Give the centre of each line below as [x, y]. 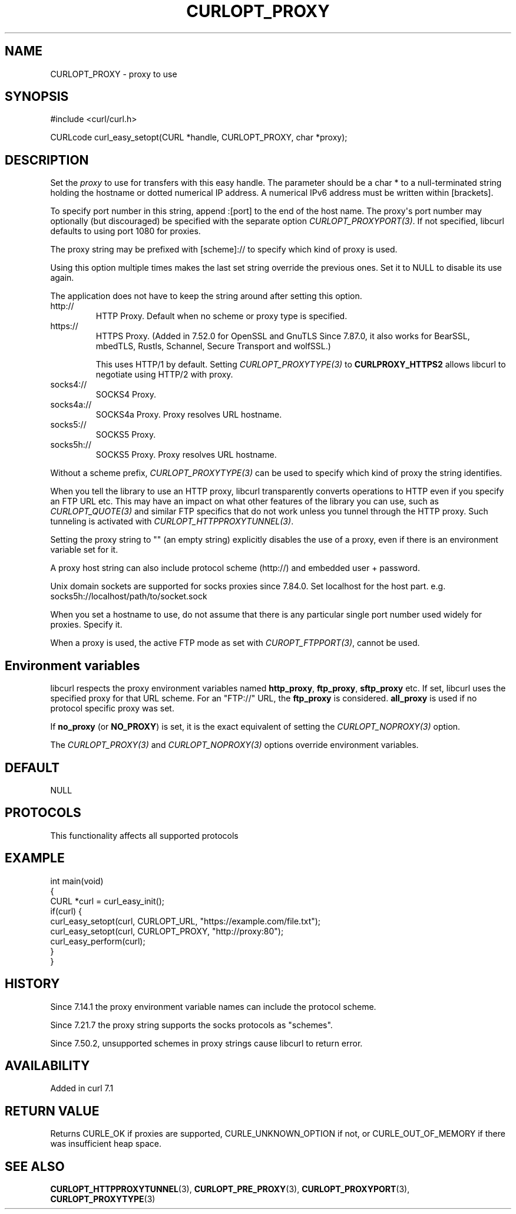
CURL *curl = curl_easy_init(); [107, 901]
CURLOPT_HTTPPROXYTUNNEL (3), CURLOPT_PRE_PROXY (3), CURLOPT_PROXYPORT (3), [230, 1189]
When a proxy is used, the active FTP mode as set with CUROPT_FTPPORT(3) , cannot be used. [235, 643]
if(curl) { [66, 911]
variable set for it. [84, 550]
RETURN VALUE [52, 1111]
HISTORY [32, 984]
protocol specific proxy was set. [112, 708]
